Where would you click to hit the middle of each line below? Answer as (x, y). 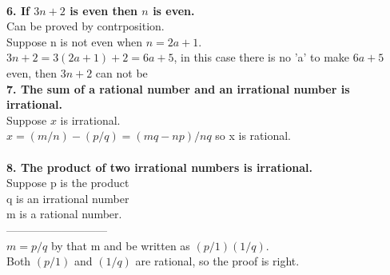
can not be (121, 72)
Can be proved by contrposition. (86, 26)
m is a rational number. (64, 214)
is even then (103, 10)
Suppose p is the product (68, 183)
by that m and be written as (120, 245)
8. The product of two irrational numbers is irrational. (159, 167)
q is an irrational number (68, 198)
